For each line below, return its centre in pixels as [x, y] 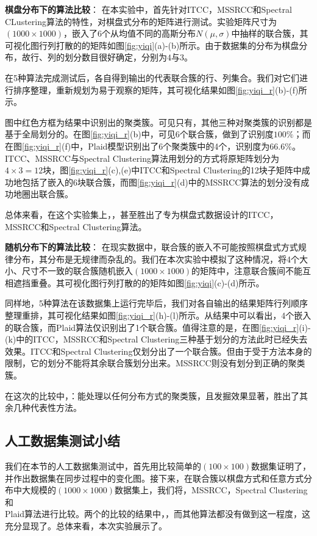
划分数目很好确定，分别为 [116, 57]
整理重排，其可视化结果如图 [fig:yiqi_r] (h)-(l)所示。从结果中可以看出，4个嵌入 [158, 315]
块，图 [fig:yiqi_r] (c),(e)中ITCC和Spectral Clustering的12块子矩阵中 [172, 170]
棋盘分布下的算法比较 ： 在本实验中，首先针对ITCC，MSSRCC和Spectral [148, 9]
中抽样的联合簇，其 [270, 33]
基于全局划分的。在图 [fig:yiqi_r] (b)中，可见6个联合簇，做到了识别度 [139, 134]
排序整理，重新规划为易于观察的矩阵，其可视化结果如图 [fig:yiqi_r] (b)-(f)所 [160, 89]
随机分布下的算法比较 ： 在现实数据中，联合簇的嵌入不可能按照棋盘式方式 [151, 247]
